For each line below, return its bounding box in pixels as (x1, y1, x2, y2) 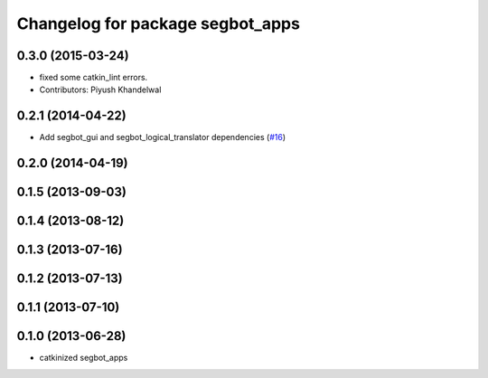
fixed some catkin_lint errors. (39, 72, 148, 83)
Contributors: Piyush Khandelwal (39, 84, 162, 95)
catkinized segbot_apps (39, 353, 128, 364)
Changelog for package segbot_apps (16, 14, 300, 33)
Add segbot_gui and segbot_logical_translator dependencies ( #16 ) (39, 132, 286, 143)
